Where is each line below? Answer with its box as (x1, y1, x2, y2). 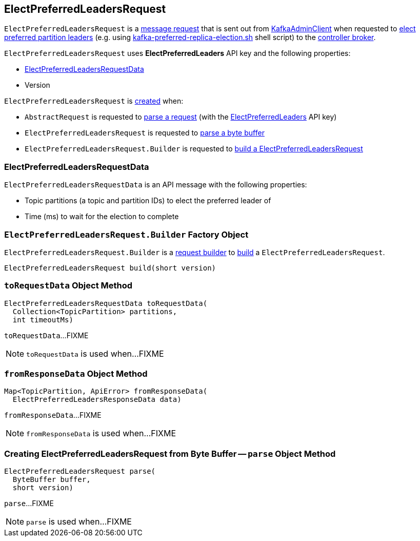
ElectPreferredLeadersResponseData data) (12, 395, 182, 404)
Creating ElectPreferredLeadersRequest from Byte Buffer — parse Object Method (4, 448, 336, 459)
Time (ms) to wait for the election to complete (25, 212, 179, 221)
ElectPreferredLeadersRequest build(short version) (4, 263, 216, 272)
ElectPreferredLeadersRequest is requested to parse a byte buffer (25, 128, 265, 138)
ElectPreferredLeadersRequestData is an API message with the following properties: (4, 180, 307, 189)
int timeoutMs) (12, 315, 73, 324)
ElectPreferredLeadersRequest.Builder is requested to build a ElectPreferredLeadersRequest (25, 144, 363, 153)
